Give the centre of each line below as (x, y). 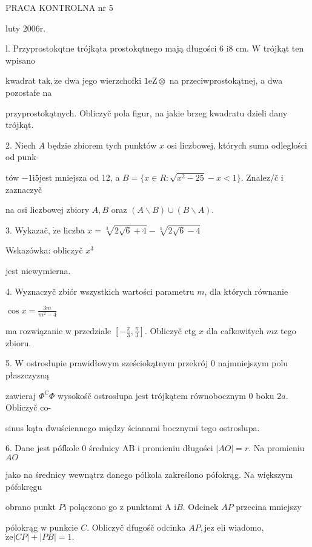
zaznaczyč (24, 189)
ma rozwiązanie (34, 330)
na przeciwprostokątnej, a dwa (226, 80)
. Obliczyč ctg (170, 330)
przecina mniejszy (269, 507)
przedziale (93, 330)
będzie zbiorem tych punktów (102, 145)
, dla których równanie (246, 291)
